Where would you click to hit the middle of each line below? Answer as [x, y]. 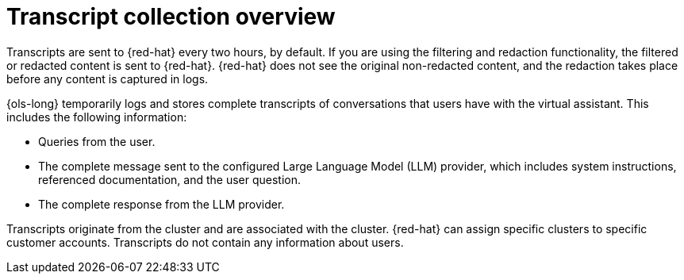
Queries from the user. [97, 141]
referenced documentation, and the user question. [170, 179]
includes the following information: [97, 117]
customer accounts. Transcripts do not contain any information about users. [205, 242]
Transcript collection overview [171, 17]
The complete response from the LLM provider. [161, 204]
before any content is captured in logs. [108, 79]
